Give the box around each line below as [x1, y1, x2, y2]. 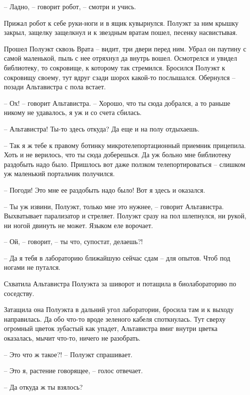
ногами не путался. [4, 262, 61, 272]
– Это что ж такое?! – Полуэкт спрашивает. [4, 349, 133, 359]
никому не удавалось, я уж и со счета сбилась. [4, 107, 142, 117]
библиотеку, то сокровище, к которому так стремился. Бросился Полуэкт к [4, 62, 225, 72]
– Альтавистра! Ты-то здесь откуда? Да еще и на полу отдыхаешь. [4, 123, 200, 133]
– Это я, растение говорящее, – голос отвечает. [4, 365, 143, 376]
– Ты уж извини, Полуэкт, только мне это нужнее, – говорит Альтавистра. [4, 201, 224, 211]
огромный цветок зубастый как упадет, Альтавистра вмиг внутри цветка [4, 323, 218, 333]
